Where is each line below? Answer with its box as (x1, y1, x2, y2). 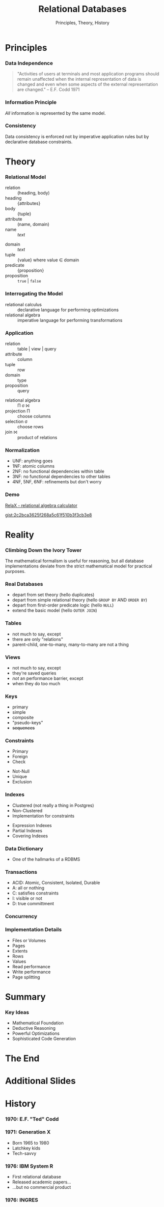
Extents (12, 948, 28, 953)
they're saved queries (12, 670, 56, 676)
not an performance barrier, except (12, 675, 83, 681)
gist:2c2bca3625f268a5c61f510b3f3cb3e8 (5, 512, 92, 518)
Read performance (12, 963, 51, 969)
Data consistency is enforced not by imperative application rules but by (5, 133, 149, 139)
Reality (5, 529, 34, 540)
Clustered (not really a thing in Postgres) (12, 802, 94, 808)
